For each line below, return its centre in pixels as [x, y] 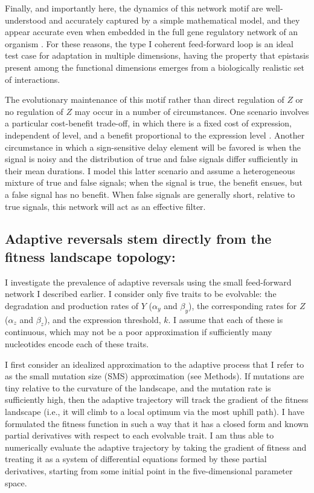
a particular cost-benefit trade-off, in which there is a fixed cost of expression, [149, 123]
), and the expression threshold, [102, 319]
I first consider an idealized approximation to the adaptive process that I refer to [155, 364]
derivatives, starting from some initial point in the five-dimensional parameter [149, 471]
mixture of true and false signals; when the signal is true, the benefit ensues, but [154, 182]
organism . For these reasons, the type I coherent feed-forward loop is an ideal [149, 43]
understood [26, 20]
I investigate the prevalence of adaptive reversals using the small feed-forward [148, 282]
